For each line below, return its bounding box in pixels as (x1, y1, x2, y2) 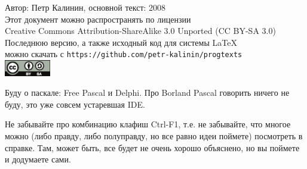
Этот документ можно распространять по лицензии (5, 12, 191, 25)
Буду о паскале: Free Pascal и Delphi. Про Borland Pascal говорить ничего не (5, 86, 290, 99)
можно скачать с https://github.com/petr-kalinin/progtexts (5, 48, 242, 60)
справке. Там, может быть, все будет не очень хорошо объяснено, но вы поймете (5, 141, 300, 154)
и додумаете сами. (5, 153, 71, 165)
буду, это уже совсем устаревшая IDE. (5, 98, 145, 110)
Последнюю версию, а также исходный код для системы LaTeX (5, 36, 237, 48)
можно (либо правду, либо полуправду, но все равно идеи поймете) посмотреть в (5, 129, 303, 142)
